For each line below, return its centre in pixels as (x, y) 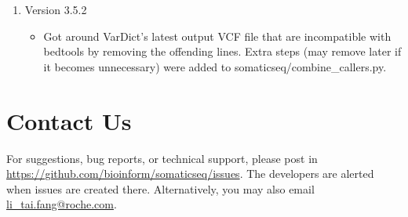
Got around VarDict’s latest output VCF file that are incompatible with (217, 36)
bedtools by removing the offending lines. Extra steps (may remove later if (222, 51)
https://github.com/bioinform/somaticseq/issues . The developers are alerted (190, 174)
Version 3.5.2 (56, 9)
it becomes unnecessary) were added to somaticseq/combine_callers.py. (215, 66)
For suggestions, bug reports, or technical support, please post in (162, 158)
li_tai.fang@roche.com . (62, 204)
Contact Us (69, 120)
